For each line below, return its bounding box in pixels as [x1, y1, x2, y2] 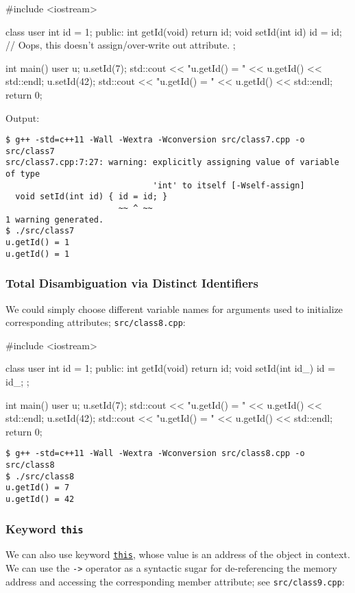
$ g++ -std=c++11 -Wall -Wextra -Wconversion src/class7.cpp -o [5, 135, 305, 145]
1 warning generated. [5, 214, 104, 225]
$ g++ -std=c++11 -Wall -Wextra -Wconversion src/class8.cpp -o [5, 449, 305, 459]
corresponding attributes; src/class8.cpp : [5, 315, 186, 329]
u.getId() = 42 [5, 494, 75, 505]
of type [5, 169, 40, 179]
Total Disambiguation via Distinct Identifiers [5, 275, 259, 292]
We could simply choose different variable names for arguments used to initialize [5, 301, 343, 316]
